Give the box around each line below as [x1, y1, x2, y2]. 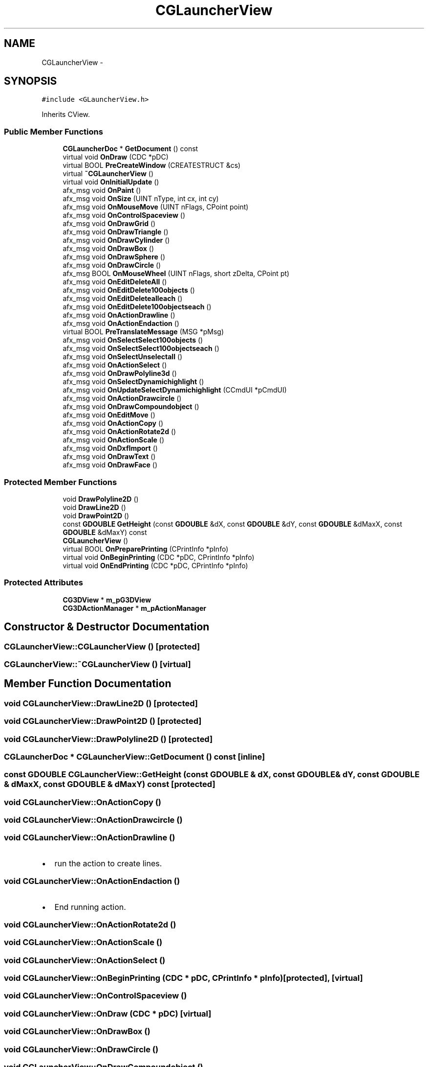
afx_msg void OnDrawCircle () [63, 261, 161, 270]
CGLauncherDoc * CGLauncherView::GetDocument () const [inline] [4, 751, 265, 762]
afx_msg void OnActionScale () [63, 436, 165, 444]
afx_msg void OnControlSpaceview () [63, 211, 186, 220]
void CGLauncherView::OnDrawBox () [4, 1026, 150, 1037]
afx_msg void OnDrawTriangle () [63, 228, 169, 236]
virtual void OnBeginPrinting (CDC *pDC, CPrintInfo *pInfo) [63, 553, 255, 561]
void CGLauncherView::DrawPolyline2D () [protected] [4, 734, 213, 744]
